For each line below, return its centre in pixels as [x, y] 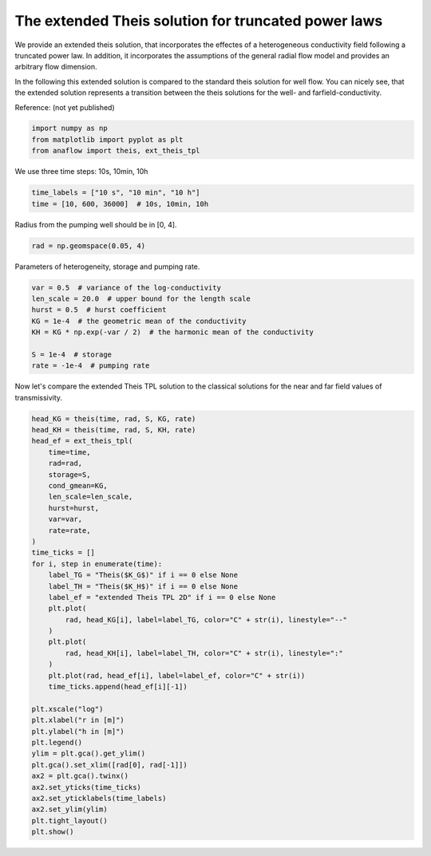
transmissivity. [39, 397]
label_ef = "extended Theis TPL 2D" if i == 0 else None [162, 597]
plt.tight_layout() [69, 820]
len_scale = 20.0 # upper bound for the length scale [141, 298]
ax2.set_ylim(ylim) [69, 809]
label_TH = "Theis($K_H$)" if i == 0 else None [143, 586]
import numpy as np [69, 128]
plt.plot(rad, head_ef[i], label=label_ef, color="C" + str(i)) [177, 675]
